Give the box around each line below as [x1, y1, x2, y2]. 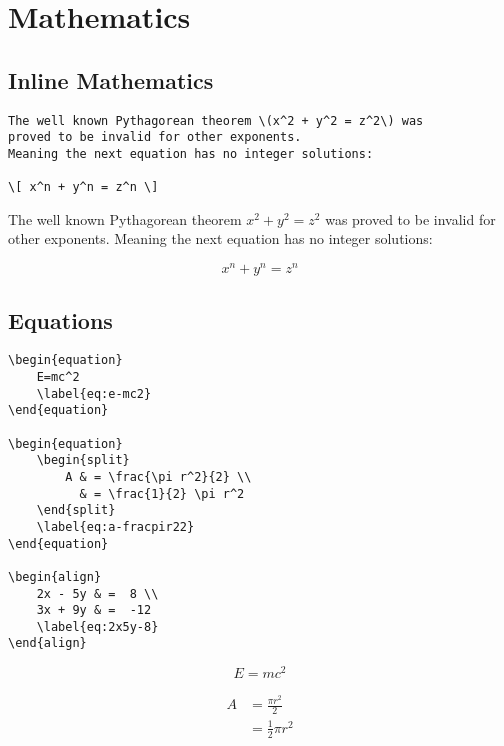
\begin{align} [8, 569, 102, 584]
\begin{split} [36, 453, 130, 468]
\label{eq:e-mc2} [36, 386, 152, 401]
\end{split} [36, 503, 116, 518]
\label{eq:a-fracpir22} [36, 519, 195, 534]
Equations [8, 304, 113, 335]
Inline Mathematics [8, 64, 214, 95]
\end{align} [8, 636, 87, 651]
